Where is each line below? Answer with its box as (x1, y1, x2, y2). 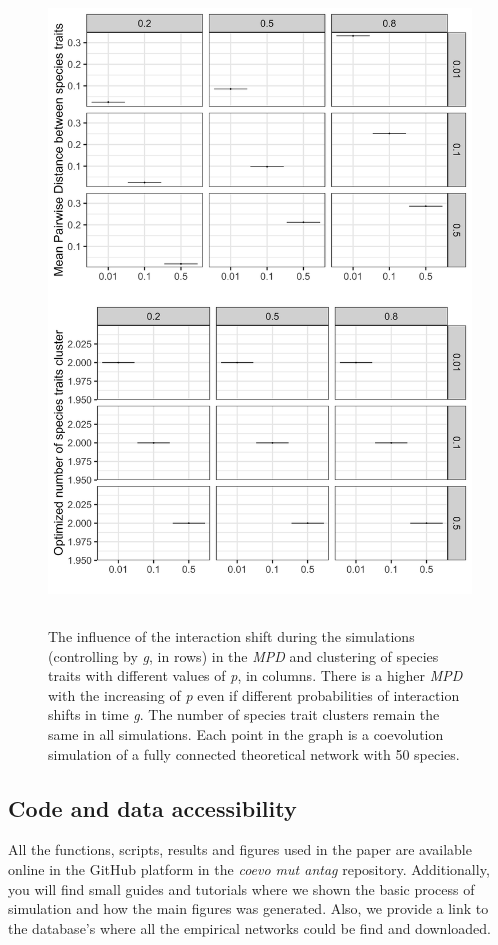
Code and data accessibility (8, 792, 297, 823)
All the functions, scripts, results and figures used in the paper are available (8, 839, 472, 860)
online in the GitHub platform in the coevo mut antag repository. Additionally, (8, 859, 490, 880)
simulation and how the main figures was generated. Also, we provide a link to (8, 898, 489, 919)
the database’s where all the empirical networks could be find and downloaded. (8, 917, 491, 938)
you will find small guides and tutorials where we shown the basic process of (8, 878, 475, 899)
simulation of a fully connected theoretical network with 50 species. (48, 743, 460, 764)
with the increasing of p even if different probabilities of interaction (48, 684, 460, 705)
